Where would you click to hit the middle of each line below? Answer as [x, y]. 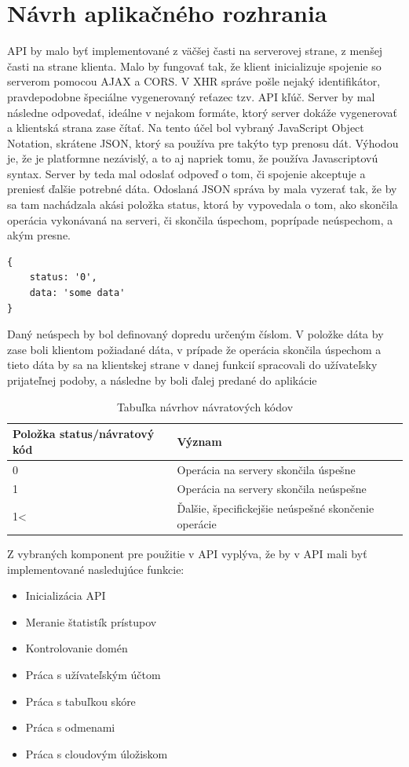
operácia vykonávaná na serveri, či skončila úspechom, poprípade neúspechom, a [200, 219]
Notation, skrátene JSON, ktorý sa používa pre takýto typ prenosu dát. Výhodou [203, 142]
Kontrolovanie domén [77, 648]
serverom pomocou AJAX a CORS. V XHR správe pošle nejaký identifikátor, [194, 81]
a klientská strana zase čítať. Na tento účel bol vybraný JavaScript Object [186, 128]
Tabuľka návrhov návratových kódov [205, 406]
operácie [197, 523]
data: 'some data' [77, 293]
